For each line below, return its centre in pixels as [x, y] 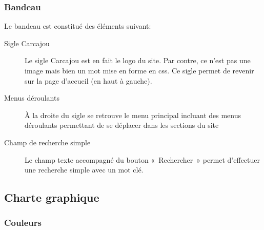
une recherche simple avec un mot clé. [84, 170]
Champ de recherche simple [47, 142]
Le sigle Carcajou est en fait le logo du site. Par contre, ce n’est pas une [138, 60]
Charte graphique [52, 197]
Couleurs [23, 223]
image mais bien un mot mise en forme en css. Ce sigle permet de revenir [139, 70]
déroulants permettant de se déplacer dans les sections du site [122, 125]
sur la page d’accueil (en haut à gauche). [88, 80]
